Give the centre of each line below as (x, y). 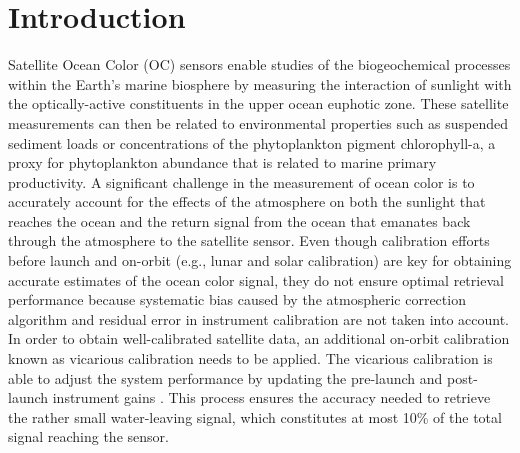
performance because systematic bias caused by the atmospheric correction (237, 299)
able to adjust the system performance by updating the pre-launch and (225, 377)
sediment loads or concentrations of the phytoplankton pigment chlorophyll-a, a (252, 142)
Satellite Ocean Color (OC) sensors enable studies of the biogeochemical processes (259, 64)
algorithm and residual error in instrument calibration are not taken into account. (259, 318)
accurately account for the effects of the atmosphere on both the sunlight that (247, 201)
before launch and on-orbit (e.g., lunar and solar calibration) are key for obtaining (260, 260)
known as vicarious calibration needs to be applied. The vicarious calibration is (250, 358)
